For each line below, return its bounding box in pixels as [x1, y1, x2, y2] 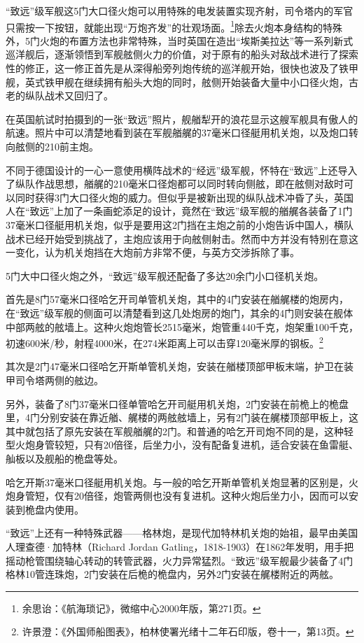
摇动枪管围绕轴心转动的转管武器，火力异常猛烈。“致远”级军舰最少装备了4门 [6, 553, 353, 567]
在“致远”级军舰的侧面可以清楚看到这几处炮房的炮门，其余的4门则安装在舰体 [6, 305, 353, 320]
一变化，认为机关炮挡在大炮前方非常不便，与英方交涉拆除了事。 [6, 245, 300, 260]
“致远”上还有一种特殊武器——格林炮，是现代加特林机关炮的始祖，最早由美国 [6, 525, 358, 540]
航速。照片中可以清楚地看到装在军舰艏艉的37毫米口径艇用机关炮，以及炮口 [6, 125, 349, 140]
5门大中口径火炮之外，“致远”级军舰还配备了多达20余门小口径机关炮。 [6, 268, 324, 283]
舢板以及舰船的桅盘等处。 [6, 451, 123, 465]
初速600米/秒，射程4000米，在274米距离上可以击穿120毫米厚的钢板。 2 [6, 334, 323, 350]
